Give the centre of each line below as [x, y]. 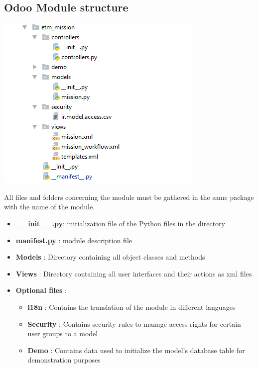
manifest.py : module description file [74, 240]
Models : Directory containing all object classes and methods [110, 257]
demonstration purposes [64, 360]
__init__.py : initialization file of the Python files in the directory [120, 223]
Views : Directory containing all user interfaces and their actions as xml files [134, 273]
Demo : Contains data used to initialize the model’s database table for [136, 350]
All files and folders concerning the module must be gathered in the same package [129, 197]
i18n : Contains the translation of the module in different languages [131, 307]
